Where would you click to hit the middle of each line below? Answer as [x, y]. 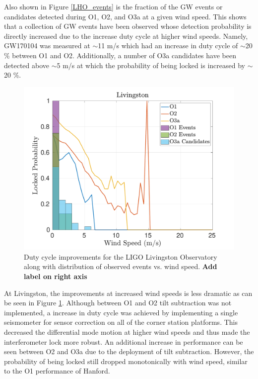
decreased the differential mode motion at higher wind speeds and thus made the [127, 332]
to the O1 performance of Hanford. [57, 371]
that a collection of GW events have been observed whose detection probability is [128, 26]
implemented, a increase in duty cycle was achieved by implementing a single [121, 312]
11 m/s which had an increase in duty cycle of [168, 46]
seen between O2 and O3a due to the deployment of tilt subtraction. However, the [129, 351]
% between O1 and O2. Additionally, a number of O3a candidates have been [120, 55]
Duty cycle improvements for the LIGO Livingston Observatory [121, 256]
